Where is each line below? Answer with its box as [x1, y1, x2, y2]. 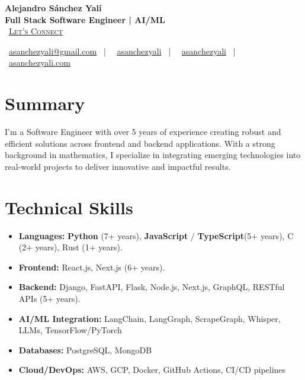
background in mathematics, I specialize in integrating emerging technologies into [5, 149, 301, 161]
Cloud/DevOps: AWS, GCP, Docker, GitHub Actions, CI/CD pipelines [18, 363, 286, 376]
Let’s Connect [9, 25, 63, 37]
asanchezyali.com [9, 56, 70, 69]
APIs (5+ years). [18, 292, 81, 304]
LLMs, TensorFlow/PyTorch [18, 324, 122, 336]
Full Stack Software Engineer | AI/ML [5, 13, 165, 25]
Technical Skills [5, 195, 133, 219]
